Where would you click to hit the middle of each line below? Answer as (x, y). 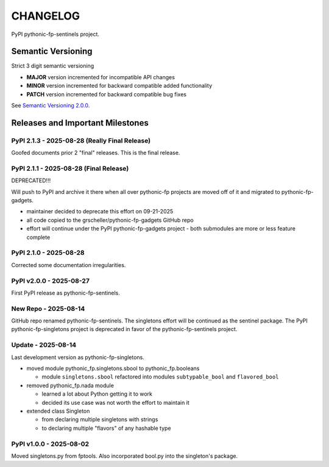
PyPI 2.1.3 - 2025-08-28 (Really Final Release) (81, 140)
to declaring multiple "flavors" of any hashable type (106, 428)
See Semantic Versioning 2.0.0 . (51, 105)
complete (38, 237)
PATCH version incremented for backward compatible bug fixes (107, 94)
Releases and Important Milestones (80, 123)
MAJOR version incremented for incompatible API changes (101, 77)
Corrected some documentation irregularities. (69, 265)
